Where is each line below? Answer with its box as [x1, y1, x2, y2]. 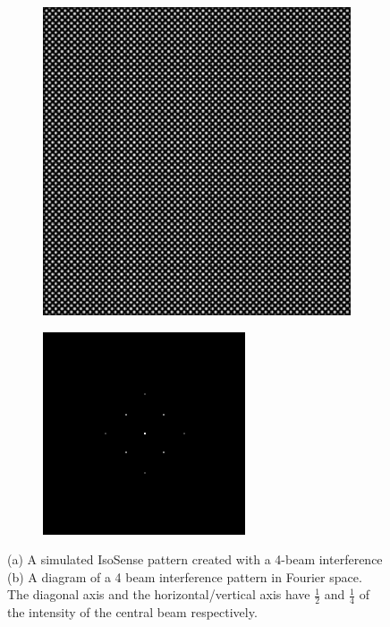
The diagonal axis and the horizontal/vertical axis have [7, 585, 310, 604]
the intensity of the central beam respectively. [7, 603, 258, 622]
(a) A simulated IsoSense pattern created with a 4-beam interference [7, 550, 383, 569]
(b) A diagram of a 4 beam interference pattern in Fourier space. [7, 567, 362, 586]
